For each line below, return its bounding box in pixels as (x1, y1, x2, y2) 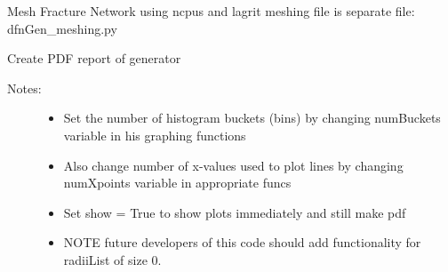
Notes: (7, 78, 42, 97)
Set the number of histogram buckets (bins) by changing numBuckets (63, 108, 441, 127)
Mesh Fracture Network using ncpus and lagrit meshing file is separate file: (7, 2, 415, 20)
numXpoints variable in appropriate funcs (63, 173, 292, 192)
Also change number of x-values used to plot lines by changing (63, 156, 404, 174)
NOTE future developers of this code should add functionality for (63, 233, 421, 252)
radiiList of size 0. (63, 250, 162, 268)
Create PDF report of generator (7, 49, 181, 68)
